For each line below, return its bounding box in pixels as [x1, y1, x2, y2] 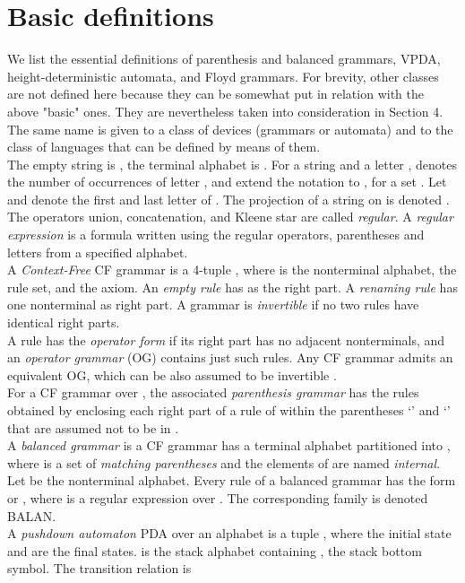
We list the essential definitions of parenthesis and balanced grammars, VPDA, [7, 49, 441, 68]
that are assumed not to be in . [7, 418, 179, 437]
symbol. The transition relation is [7, 559, 192, 578]
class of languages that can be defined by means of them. [7, 137, 321, 156]
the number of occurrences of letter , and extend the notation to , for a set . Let [7, 172, 447, 191]
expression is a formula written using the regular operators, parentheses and [7, 225, 425, 244]
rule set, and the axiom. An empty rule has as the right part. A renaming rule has [7, 277, 458, 296]
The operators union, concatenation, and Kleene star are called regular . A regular [7, 207, 453, 226]
